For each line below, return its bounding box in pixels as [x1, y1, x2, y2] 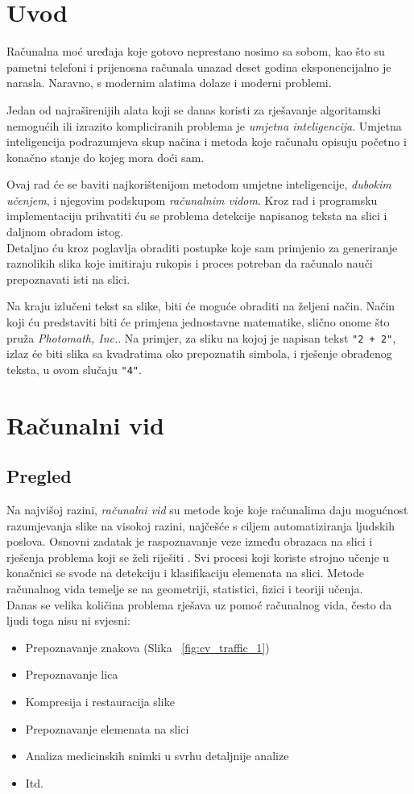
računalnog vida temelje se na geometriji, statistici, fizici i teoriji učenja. [6, 580, 363, 597]
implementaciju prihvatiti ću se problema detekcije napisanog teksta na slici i [6, 207, 387, 224]
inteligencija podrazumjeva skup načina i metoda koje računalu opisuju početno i [6, 133, 407, 150]
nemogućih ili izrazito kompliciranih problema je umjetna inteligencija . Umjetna [6, 117, 402, 134]
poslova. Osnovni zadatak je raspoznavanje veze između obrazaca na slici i [6, 533, 373, 550]
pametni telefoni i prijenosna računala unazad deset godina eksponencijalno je [6, 58, 391, 75]
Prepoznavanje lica [25, 666, 118, 683]
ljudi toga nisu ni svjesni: [6, 612, 130, 629]
